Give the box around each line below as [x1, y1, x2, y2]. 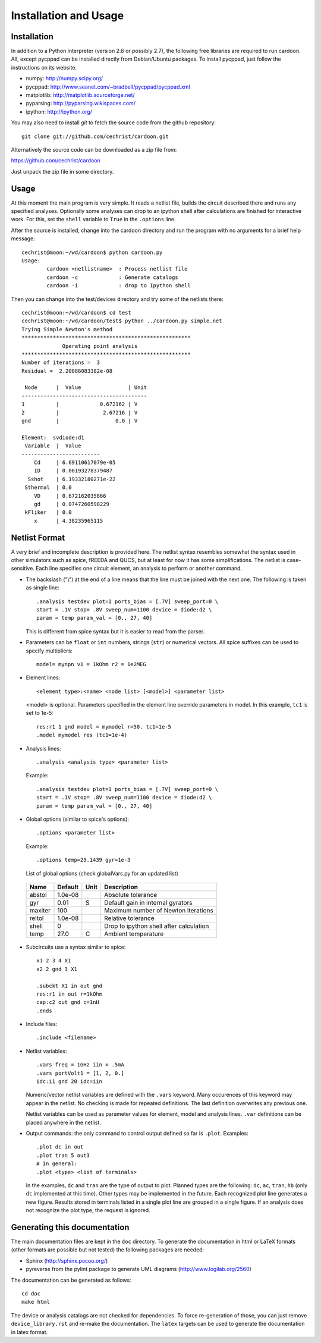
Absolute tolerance [104, 890, 158, 899]
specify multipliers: [26, 647, 73, 654]
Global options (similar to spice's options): [26, 815, 129, 823]
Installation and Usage [11, 9, 124, 22]
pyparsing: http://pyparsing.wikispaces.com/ [26, 100, 136, 107]
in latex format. [11, 1328, 48, 1335]
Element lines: [26, 674, 61, 681]
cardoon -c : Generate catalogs [46, 274, 178, 281]
